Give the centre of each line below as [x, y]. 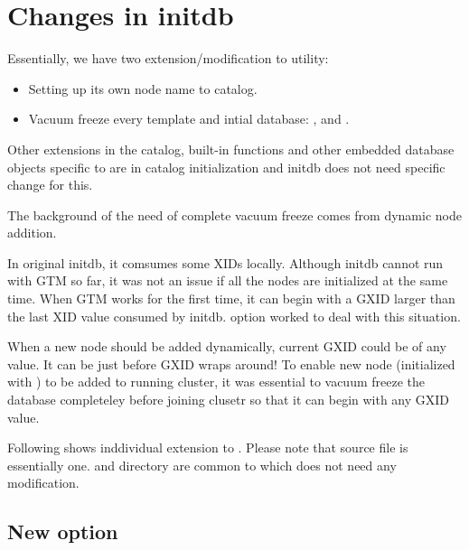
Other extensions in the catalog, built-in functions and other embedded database [231, 149]
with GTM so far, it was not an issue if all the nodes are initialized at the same [228, 280]
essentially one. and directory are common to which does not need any [202, 465]
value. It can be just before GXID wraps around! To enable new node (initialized [231, 364]
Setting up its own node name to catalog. [143, 88]
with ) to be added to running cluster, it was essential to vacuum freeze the [216, 382]
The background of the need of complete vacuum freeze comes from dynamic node [234, 214]
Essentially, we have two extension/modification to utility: [168, 58]
